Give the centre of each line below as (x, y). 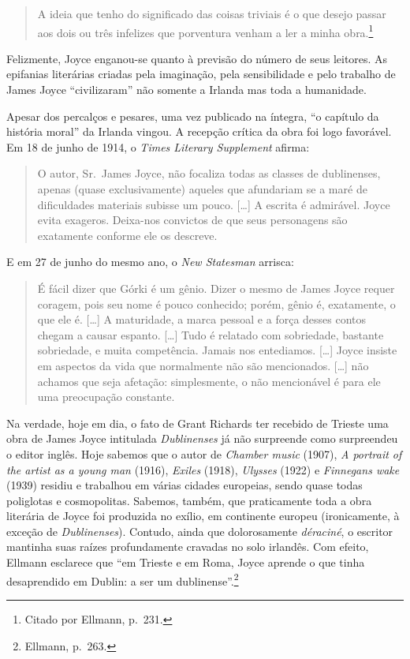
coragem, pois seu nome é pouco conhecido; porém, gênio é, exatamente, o (216, 303)
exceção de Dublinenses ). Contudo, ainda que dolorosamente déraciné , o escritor (200, 531)
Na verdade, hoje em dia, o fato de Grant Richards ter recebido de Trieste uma (198, 423)
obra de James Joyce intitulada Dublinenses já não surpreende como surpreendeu (202, 438)
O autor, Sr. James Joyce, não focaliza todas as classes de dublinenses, (209, 173)
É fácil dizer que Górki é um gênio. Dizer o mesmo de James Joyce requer (216, 288)
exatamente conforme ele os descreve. (127, 235)
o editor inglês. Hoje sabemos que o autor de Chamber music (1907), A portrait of (204, 453)
